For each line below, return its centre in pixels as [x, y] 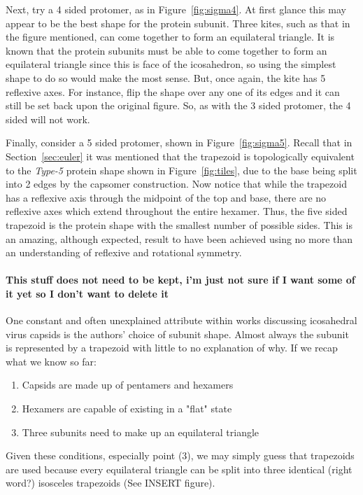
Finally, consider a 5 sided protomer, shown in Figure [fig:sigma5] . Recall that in [179, 142]
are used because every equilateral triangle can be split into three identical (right [179, 469]
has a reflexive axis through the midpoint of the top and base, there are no [166, 197]
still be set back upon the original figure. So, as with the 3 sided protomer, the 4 [178, 105]
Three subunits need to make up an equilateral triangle [141, 432]
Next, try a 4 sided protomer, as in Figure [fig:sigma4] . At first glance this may [176, 9]
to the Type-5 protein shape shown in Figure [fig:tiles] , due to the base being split [181, 170]
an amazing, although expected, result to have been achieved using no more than [179, 238]
